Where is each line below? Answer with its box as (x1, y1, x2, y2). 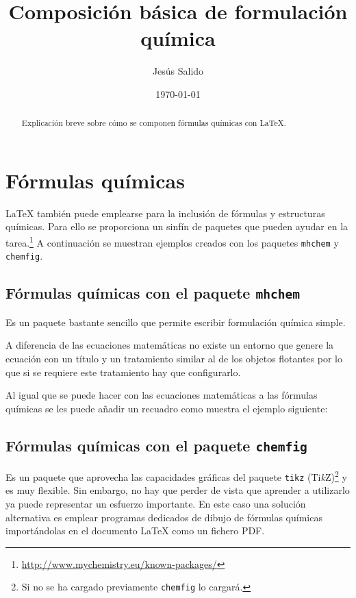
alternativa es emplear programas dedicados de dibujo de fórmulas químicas (5, 510, 322, 524)
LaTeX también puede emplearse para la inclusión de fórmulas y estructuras (5, 205, 325, 220)
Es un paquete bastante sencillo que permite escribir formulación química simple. (5, 314, 346, 329)
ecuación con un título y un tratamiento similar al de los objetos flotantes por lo (5, 351, 342, 366)
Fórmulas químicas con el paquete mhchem (5, 282, 300, 303)
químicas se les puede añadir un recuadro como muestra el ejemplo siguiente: (5, 401, 328, 415)
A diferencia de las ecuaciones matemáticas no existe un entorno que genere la (5, 338, 334, 352)
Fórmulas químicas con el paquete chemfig (5, 434, 307, 456)
